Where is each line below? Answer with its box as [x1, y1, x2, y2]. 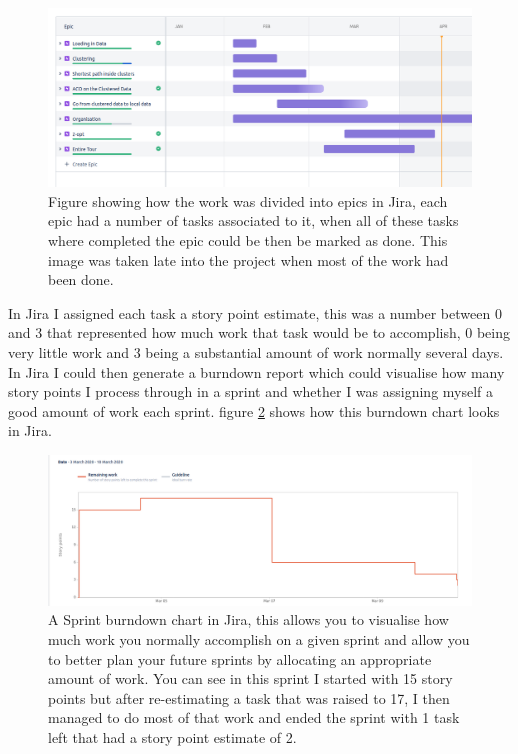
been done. [48, 269, 114, 290]
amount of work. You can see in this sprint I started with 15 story [48, 668, 453, 689]
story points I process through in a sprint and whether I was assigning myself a [8, 381, 494, 402]
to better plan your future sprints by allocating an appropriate [48, 648, 432, 669]
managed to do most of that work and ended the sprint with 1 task [48, 707, 460, 728]
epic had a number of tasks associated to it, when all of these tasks [48, 210, 459, 231]
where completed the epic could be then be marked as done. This [48, 230, 448, 251]
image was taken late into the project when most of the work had [48, 249, 449, 270]
